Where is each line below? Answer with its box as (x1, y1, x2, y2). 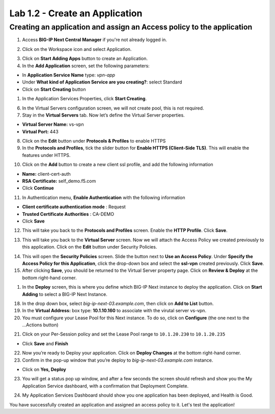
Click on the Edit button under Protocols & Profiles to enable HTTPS (22, 138, 166, 144)
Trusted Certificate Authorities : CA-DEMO (22, 211, 115, 217)
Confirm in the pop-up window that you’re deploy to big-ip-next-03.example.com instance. (22, 357, 213, 363)
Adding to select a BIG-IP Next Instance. (22, 291, 107, 297)
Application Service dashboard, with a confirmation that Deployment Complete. (22, 382, 188, 389)
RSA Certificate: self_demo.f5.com (22, 178, 96, 184)
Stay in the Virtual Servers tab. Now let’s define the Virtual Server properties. (22, 112, 185, 118)
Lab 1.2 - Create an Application (9, 8, 143, 19)
